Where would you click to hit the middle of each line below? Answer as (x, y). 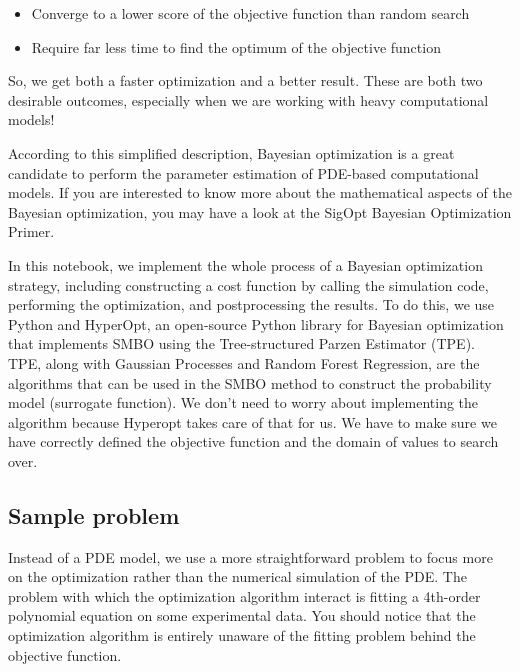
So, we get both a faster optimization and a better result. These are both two (245, 80)
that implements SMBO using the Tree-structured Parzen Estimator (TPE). (241, 343)
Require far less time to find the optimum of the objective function (236, 46)
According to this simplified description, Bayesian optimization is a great (231, 152)
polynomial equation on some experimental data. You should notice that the (242, 615)
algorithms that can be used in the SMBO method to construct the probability (250, 382)
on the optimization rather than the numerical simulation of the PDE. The (237, 576)
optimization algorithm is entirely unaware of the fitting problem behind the (242, 635)
